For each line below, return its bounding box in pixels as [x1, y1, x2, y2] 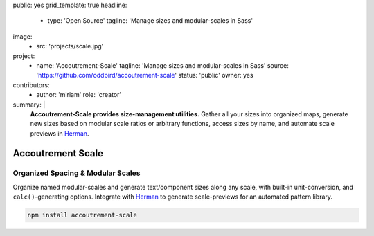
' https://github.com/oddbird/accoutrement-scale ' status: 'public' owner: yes [36, 71, 253, 80]
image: [12, 32, 33, 41]
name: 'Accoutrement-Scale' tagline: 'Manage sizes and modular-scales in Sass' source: [36, 61, 289, 69]
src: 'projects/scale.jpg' [36, 42, 104, 51]
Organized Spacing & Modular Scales [12, 168, 141, 178]
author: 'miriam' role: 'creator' [36, 91, 121, 99]
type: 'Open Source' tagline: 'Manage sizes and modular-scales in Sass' [47, 17, 253, 25]
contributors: [12, 80, 50, 89]
